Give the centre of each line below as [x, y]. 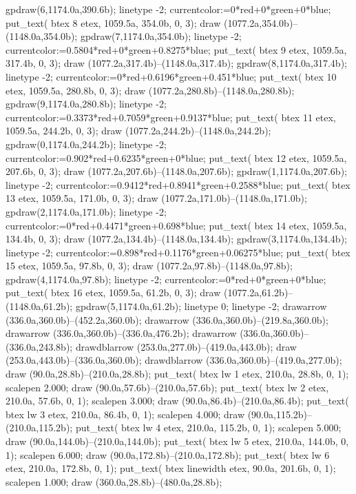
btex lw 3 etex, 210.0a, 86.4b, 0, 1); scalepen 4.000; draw [125, 414]
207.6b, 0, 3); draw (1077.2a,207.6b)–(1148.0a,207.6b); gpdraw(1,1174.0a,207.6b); [176, 171]
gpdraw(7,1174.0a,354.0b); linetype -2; [161, 36]
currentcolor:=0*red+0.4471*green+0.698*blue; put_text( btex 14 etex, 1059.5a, [176, 225]
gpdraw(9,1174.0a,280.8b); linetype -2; [86, 104]
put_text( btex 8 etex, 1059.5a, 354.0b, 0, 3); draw [113, 22]
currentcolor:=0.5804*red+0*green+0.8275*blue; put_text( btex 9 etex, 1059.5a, [176, 49]
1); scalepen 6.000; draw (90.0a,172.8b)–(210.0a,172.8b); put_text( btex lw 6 [168, 454]
